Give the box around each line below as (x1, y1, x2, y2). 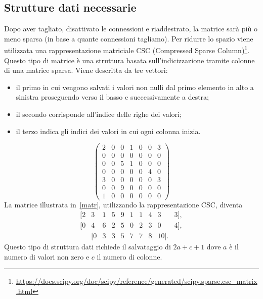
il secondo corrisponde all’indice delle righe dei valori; (16, 109, 182, 119)
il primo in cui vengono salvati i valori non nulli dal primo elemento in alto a (16, 81, 254, 92)
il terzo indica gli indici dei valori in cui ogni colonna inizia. (16, 125, 201, 136)
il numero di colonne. (97, 251, 162, 262)
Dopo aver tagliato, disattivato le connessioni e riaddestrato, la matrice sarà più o (4, 23, 257, 34)
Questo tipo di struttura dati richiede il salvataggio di (4, 241, 171, 252)
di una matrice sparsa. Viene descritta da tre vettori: (4, 65, 168, 75)
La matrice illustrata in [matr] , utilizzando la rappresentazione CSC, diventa (4, 199, 243, 210)
